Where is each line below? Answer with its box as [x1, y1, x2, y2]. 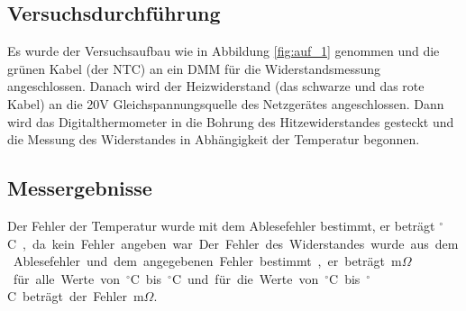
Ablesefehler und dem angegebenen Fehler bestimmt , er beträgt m [13, 252, 402, 270]
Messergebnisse [7, 174, 152, 202]
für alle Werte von [13, 269, 120, 288]
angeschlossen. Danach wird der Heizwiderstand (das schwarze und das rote [7, 77, 425, 96]
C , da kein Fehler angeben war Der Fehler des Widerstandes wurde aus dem [7, 233, 459, 252]
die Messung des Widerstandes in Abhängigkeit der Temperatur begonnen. [7, 130, 420, 149]
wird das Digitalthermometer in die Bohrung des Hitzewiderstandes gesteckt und [7, 112, 454, 131]
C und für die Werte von [171, 269, 319, 288]
